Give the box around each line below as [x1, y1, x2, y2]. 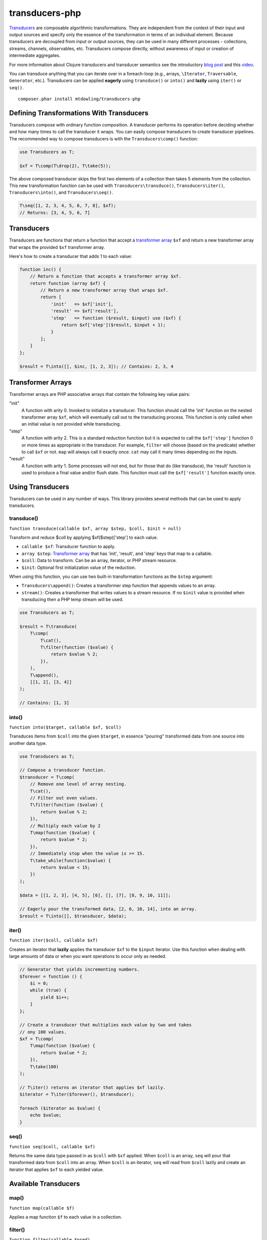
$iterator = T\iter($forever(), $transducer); [19, 1092, 134, 1097]
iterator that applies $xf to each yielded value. [9, 1166, 104, 1173]
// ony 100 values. [19, 1029, 67, 1035]
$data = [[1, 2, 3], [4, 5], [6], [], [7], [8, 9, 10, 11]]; [19, 892, 171, 898]
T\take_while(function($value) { [30, 858, 111, 863]
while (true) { [30, 988, 67, 993]
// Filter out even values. [30, 795, 98, 801]
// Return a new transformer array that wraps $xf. [40, 288, 169, 293]
